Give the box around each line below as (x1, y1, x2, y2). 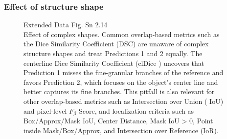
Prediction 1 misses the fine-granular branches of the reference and (23, 67, 224, 78)
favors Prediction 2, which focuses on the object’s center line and (23, 77, 218, 87)
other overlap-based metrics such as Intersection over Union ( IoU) (23, 96, 224, 106)
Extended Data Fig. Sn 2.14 (23, 20, 108, 30)
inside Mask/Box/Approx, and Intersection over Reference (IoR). (23, 125, 219, 135)
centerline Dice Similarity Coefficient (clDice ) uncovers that (23, 58, 204, 68)
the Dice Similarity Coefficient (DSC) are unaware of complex (23, 39, 209, 49)
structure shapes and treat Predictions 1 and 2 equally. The (23, 48, 203, 58)
